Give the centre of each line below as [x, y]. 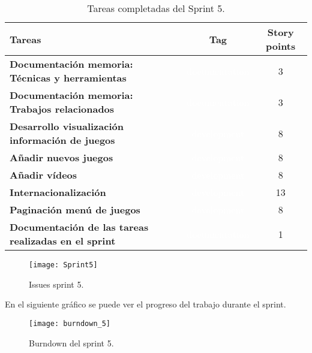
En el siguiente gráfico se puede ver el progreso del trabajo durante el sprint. [145, 304]
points [281, 46]
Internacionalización [58, 192]
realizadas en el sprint [63, 241]
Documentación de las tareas [79, 227]
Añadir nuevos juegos [61, 157]
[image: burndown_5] [70, 323]
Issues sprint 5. [56, 284]
